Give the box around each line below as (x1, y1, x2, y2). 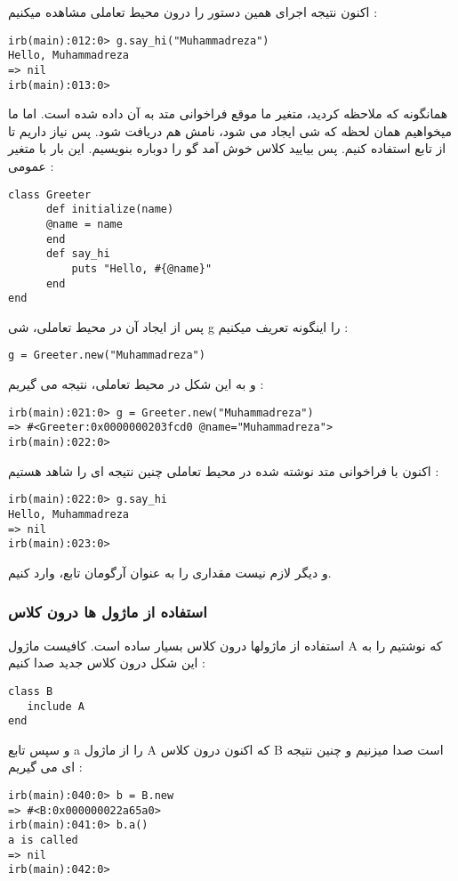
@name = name (45, 217, 123, 230)
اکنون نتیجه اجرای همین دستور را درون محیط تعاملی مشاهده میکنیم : (8, 3, 378, 20)
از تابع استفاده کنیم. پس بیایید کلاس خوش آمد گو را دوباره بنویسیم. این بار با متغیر (8, 139, 446, 158)
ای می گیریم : (8, 757, 83, 776)
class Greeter (8, 188, 92, 201)
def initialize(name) (45, 203, 174, 216)
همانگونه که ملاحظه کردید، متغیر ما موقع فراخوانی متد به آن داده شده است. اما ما (8, 104, 448, 123)
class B (8, 684, 53, 698)
